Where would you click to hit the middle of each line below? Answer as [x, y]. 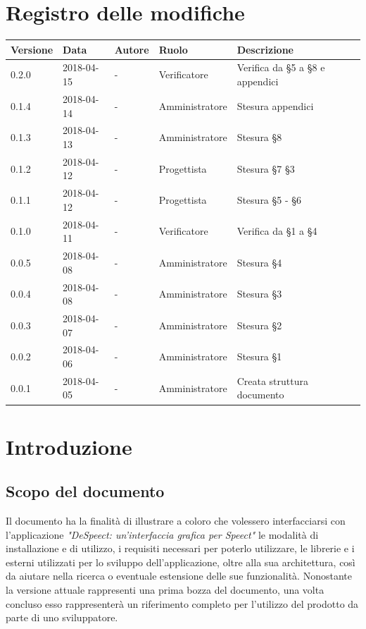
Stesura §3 [259, 294]
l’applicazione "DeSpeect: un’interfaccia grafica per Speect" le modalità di [162, 534]
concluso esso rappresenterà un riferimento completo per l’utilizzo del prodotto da [182, 603]
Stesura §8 [259, 137]
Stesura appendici [275, 105]
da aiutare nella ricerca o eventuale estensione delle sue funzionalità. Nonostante [179, 576]
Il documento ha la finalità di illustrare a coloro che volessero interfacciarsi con [176, 521]
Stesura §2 [259, 325]
